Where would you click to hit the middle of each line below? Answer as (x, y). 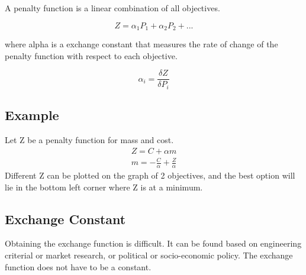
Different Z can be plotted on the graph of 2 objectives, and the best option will (150, 175)
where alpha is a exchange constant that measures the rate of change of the (141, 44)
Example (32, 115)
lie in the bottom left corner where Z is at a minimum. (104, 187)
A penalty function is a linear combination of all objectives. (112, 8)
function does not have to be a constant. (78, 266)
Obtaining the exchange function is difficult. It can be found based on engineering (153, 243)
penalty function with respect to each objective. (91, 55)
